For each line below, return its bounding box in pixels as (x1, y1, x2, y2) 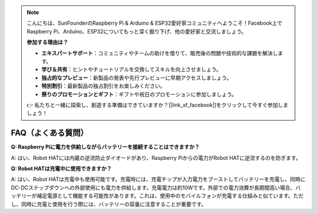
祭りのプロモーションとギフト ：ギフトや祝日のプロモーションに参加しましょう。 (41, 91, 237, 98)
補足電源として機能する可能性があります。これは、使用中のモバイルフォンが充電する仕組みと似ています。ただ (36, 192, 304, 199)
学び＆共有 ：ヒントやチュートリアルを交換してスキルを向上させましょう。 (41, 66, 222, 73)
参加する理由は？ (26, 39, 68, 46)
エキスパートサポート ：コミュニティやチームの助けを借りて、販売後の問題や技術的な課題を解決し (41, 49, 278, 56)
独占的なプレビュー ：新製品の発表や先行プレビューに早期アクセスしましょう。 (41, 74, 232, 81)
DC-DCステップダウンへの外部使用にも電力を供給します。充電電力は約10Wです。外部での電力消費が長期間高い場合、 (11, 184, 296, 191)
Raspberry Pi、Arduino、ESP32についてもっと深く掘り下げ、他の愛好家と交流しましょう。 (26, 28, 247, 35)
